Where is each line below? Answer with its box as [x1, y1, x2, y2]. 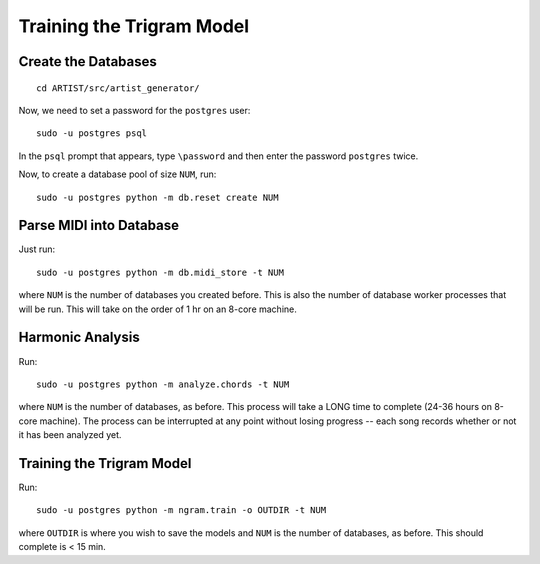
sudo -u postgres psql [36, 128, 148, 139]
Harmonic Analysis [18, 329, 140, 346]
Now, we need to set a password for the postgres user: [18, 104, 251, 116]
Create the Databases [18, 53, 157, 70]
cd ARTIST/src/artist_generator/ [36, 82, 200, 94]
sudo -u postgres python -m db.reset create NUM [36, 191, 279, 203]
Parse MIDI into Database [18, 217, 180, 234]
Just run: [18, 243, 56, 255]
